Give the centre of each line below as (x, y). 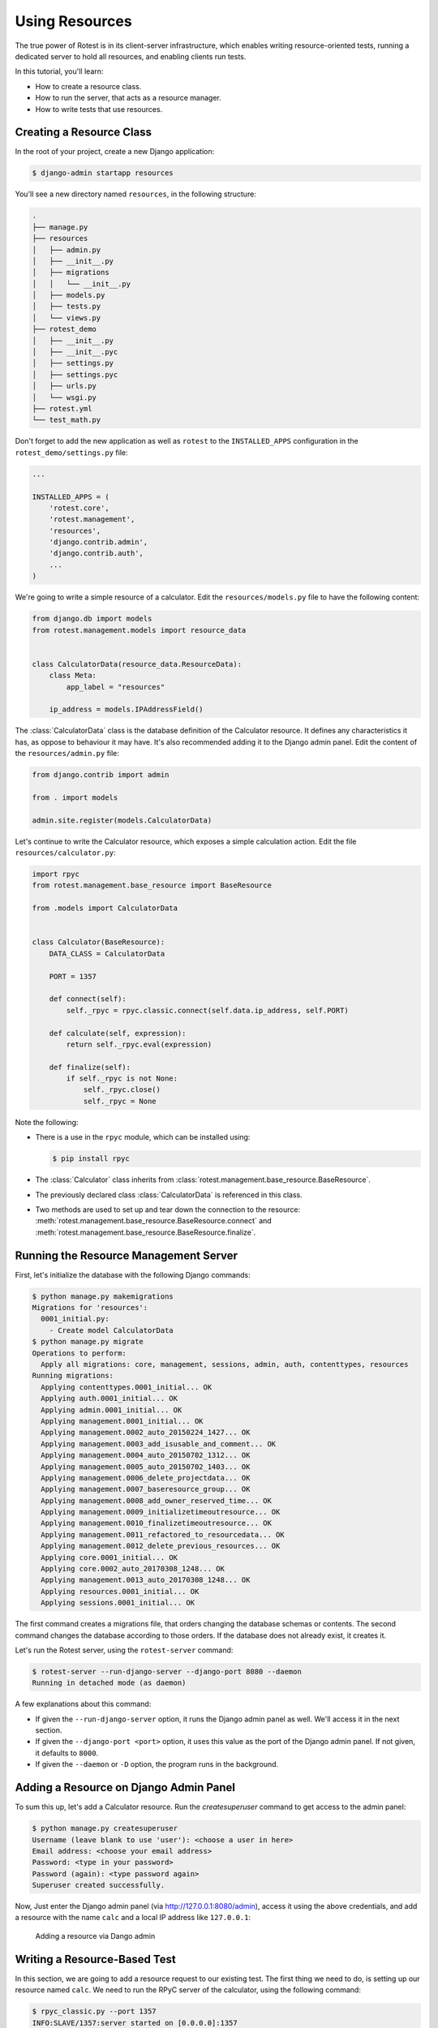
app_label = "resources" (116, 687)
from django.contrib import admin (101, 775)
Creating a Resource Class (83, 133)
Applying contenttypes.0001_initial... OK (127, 1387)
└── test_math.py (67, 420)
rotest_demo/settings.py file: (71, 452)
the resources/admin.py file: (67, 754)
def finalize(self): (90, 1067)
